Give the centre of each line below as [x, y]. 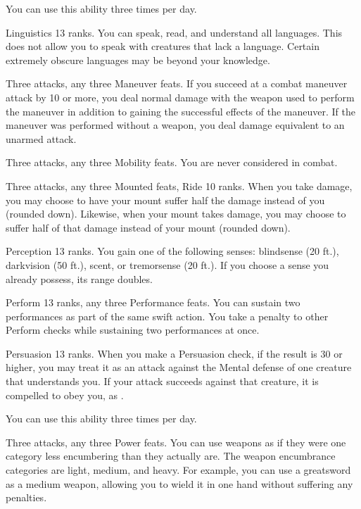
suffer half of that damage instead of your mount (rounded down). [148, 227]
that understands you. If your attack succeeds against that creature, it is [162, 381]
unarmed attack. [41, 138]
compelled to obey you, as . [65, 395]
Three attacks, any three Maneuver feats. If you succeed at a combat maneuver [177, 83]
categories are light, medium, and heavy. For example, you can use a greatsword [178, 470]
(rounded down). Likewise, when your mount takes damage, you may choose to [176, 214]
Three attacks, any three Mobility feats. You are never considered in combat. [172, 162]
